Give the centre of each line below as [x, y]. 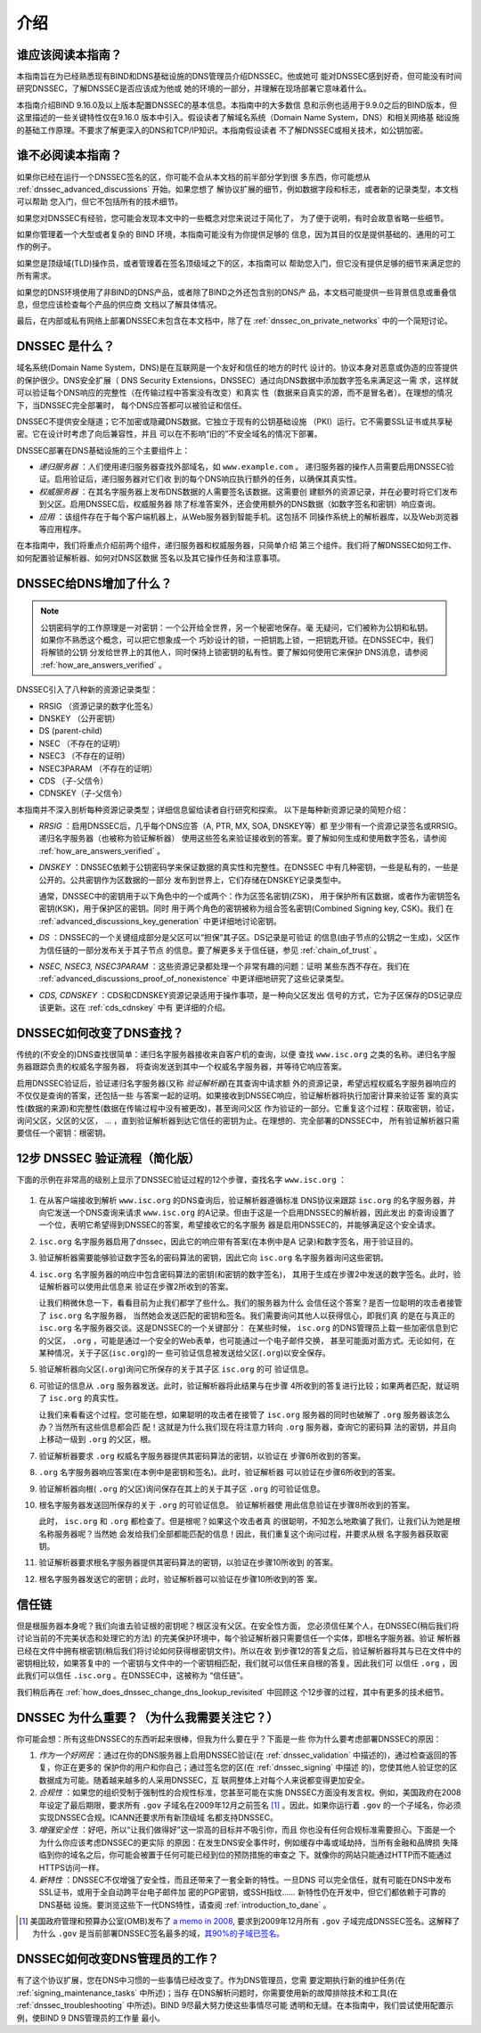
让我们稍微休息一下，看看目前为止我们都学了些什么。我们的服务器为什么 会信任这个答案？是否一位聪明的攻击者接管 [250, 1303]
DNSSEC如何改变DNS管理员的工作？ [118, 1959]
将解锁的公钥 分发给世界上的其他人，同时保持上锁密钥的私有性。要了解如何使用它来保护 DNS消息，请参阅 [234, 652]
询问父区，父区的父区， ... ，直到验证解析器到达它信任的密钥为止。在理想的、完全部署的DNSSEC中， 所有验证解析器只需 [238, 1121]
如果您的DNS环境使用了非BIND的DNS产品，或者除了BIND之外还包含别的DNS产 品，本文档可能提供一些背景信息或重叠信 [236, 292]
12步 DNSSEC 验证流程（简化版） [108, 1159]
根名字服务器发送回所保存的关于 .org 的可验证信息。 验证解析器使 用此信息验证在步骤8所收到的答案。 [227, 1504]
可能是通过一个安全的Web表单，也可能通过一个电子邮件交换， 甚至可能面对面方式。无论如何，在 [278, 1340]
